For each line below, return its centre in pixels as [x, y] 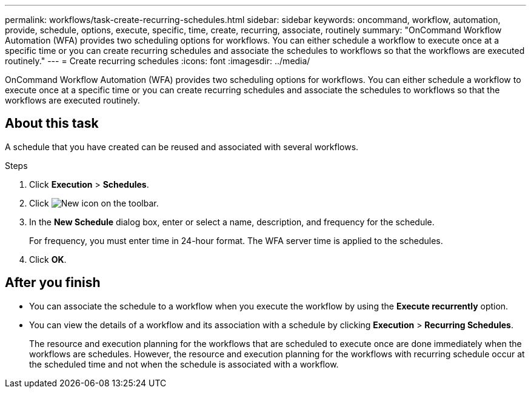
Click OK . [48, 259]
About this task [52, 124]
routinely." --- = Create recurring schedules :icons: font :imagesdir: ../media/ [158, 61]
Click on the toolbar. [94, 203]
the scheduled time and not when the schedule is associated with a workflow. [184, 364]
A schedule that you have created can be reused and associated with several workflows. [182, 147]
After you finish [53, 283]
